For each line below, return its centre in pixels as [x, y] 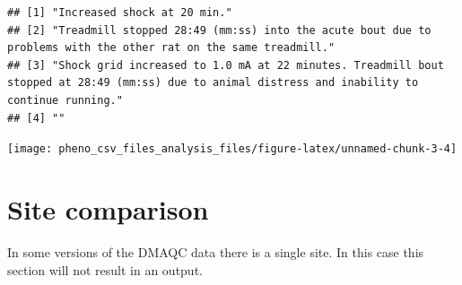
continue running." [65, 100]
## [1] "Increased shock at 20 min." [120, 13]
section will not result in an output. [105, 269]
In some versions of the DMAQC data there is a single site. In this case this [216, 251]
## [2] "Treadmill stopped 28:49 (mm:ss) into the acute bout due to [219, 30]
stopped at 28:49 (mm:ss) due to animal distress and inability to [213, 83]
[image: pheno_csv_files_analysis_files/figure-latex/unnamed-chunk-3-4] [232, 149]
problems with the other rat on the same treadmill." [171, 48]
